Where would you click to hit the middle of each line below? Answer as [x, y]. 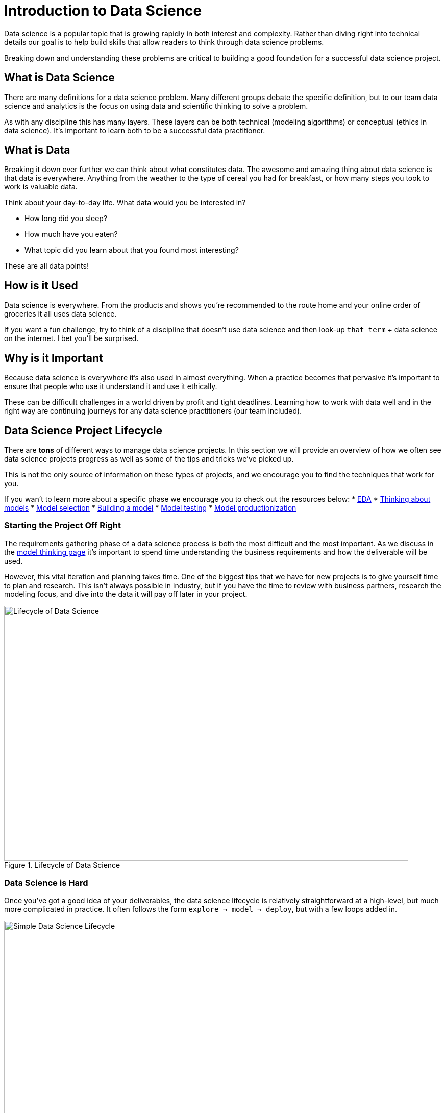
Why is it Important [54, 358]
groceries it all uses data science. [60, 314]
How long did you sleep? [66, 219]
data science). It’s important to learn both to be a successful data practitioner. [135, 130]
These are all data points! [46, 266]
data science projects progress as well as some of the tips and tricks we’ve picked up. [149, 458]
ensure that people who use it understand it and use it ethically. [111, 386]
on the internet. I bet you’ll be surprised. [71, 338]
